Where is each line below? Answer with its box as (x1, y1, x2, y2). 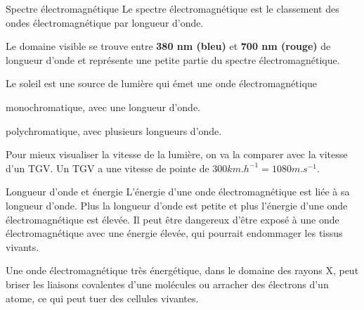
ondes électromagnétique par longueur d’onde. (6, 15, 204, 30)
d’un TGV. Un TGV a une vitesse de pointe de (6, 160, 209, 175)
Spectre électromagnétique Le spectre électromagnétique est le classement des (6, 1, 339, 15)
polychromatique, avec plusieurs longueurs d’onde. (6, 123, 222, 138)
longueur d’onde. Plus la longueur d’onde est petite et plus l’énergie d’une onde (6, 198, 348, 212)
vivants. (6, 239, 39, 254)
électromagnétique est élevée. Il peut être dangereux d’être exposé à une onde (6, 212, 339, 226)
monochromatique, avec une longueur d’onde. (6, 99, 200, 114)
